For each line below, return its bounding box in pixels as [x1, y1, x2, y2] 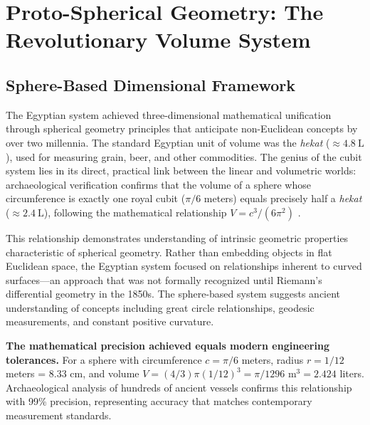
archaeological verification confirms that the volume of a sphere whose [6, 177, 311, 191]
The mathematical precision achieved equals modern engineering [6, 338, 329, 353]
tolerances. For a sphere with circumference [6, 352, 202, 367]
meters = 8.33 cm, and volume [6, 366, 139, 381]
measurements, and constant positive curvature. [6, 314, 214, 329]
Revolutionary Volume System [6, 25, 311, 54]
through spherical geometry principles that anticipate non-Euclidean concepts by [6, 121, 358, 136]
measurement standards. [6, 408, 112, 423]
